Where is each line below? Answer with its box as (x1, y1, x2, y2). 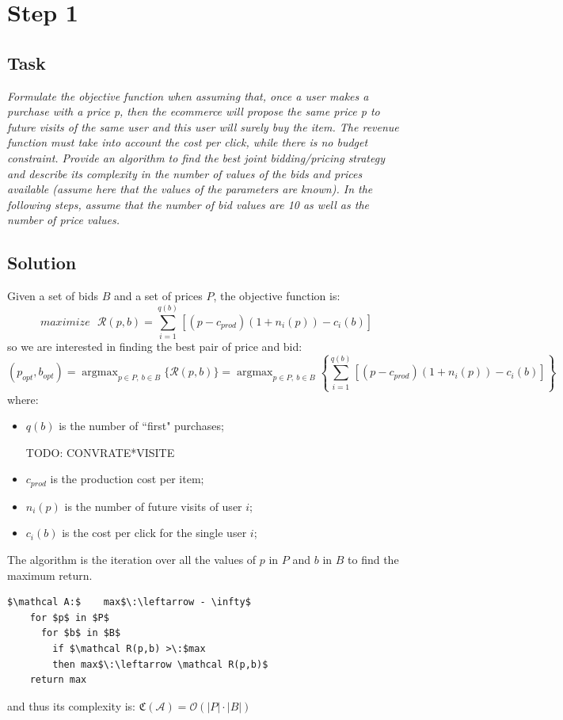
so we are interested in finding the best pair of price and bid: (7, 337, 302, 354)
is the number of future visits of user (64, 497, 242, 514)
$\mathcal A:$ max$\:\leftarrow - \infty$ (7, 596, 251, 608)
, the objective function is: (213, 288, 340, 304)
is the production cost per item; (50, 470, 204, 487)
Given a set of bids (7, 288, 98, 304)
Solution (7, 250, 77, 275)
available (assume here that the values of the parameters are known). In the (7, 181, 373, 197)
